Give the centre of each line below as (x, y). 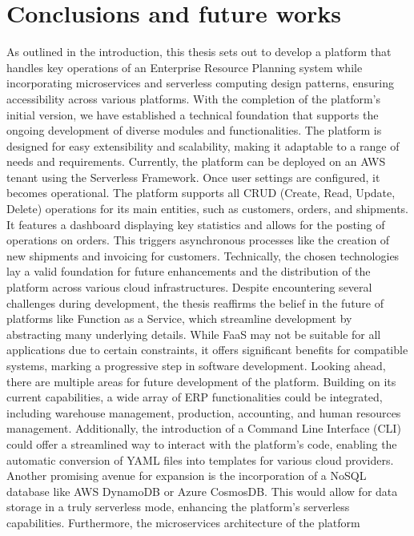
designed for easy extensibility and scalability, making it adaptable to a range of (203, 145)
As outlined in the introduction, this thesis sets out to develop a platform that (199, 52)
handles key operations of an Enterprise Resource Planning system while (185, 67)
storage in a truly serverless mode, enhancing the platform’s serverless (178, 507)
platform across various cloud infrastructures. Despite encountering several (189, 287)
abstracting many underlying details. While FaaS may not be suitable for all (194, 334)
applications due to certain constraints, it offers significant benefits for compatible (207, 350)
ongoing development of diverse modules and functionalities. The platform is (194, 130)
